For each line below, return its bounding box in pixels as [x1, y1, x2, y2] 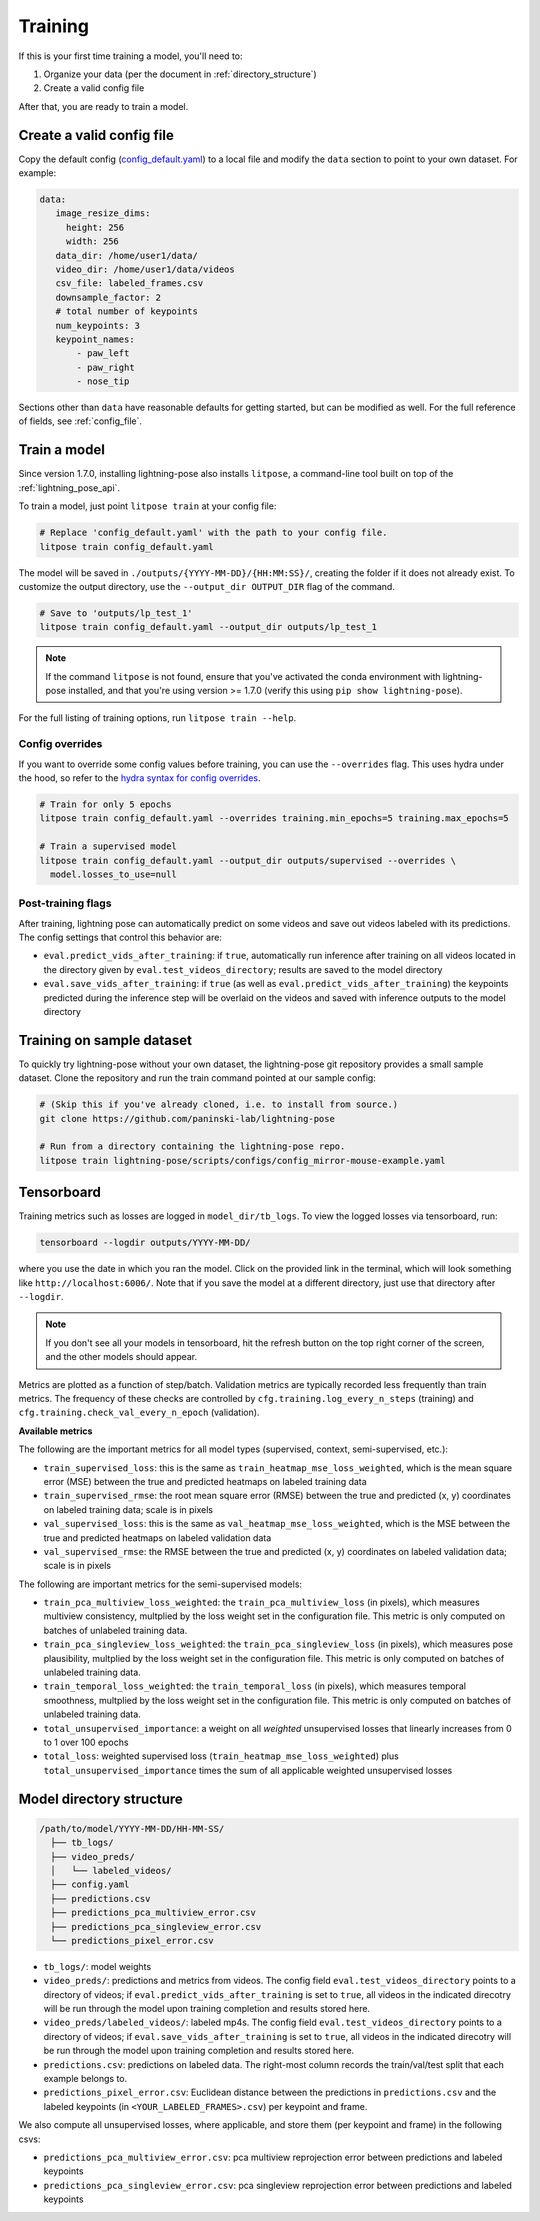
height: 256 [65, 221, 125, 233]
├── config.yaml [50, 1879, 130, 1890]
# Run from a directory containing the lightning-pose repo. [39, 1141, 346, 1152]
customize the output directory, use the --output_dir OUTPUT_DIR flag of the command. [18, 580, 395, 592]
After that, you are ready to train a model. [18, 100, 189, 112]
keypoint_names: [55, 333, 135, 345]
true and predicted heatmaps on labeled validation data [43, 1531, 272, 1544]
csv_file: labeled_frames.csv [55, 278, 204, 289]
